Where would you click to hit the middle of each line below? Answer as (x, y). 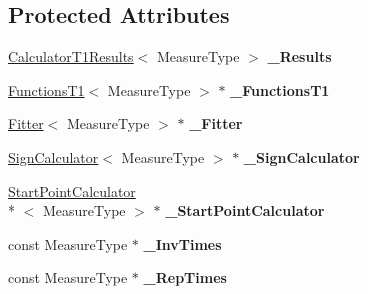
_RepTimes (185, 277)
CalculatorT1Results (71, 56)
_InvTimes (182, 243)
